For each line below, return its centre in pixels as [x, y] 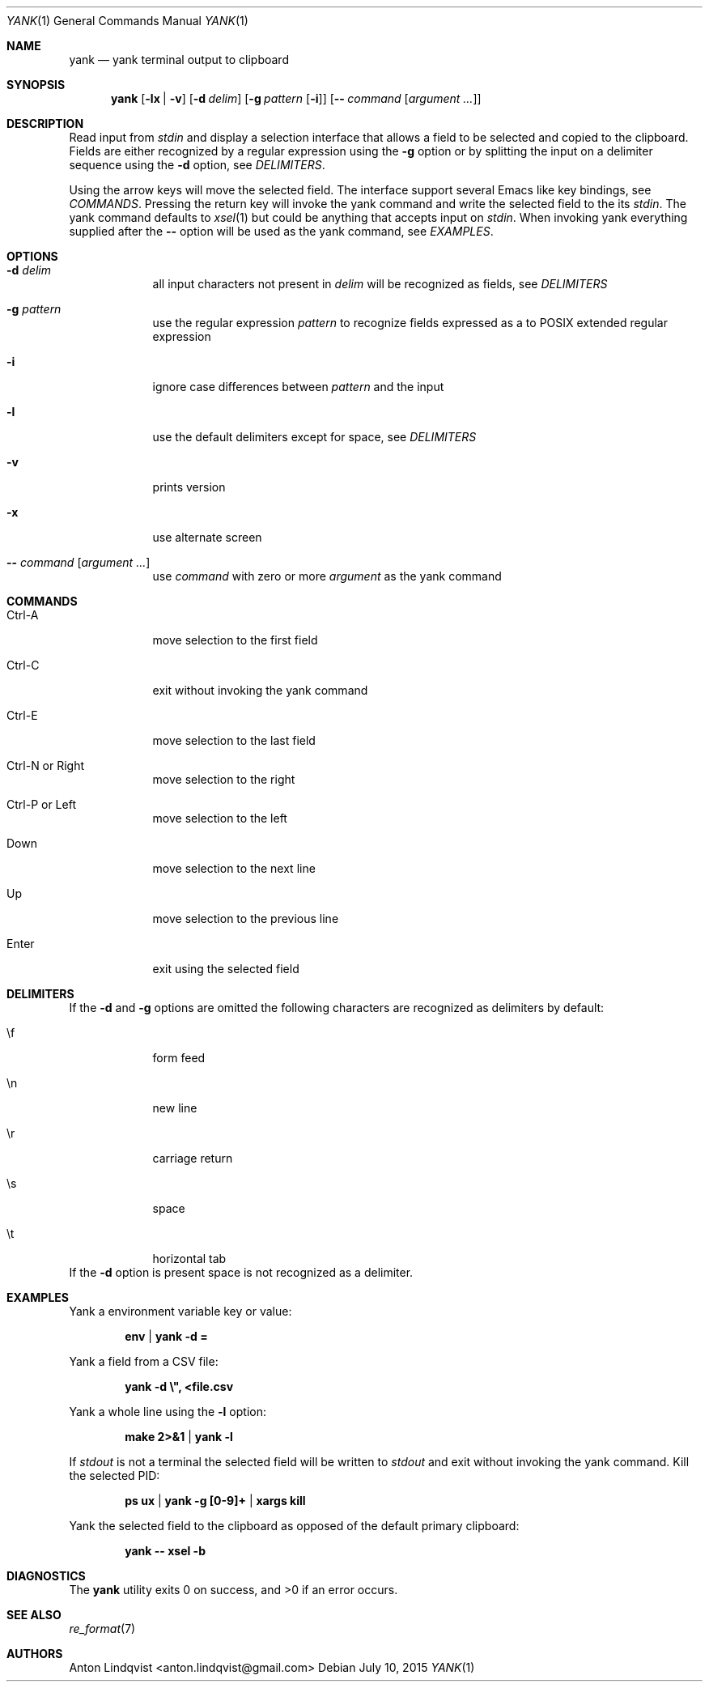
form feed [179, 1058]
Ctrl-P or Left [41, 804]
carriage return [193, 1158]
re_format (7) [102, 1628]
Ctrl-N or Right [46, 765]
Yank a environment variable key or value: [180, 1311]
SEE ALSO [34, 1615]
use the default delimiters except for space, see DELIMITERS [314, 437]
